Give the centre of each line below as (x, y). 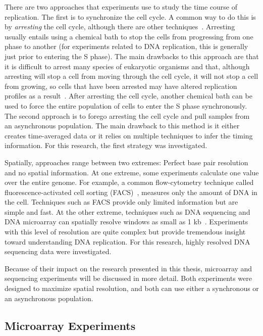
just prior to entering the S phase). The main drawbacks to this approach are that (132, 56)
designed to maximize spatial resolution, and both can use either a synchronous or (132, 288)
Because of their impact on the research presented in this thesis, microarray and (128, 268)
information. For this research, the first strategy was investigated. (106, 145)
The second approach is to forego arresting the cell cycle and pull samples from (127, 115)
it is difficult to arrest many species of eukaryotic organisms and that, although (127, 66)
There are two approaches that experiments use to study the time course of (121, 7)
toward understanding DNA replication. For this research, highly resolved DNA (127, 241)
